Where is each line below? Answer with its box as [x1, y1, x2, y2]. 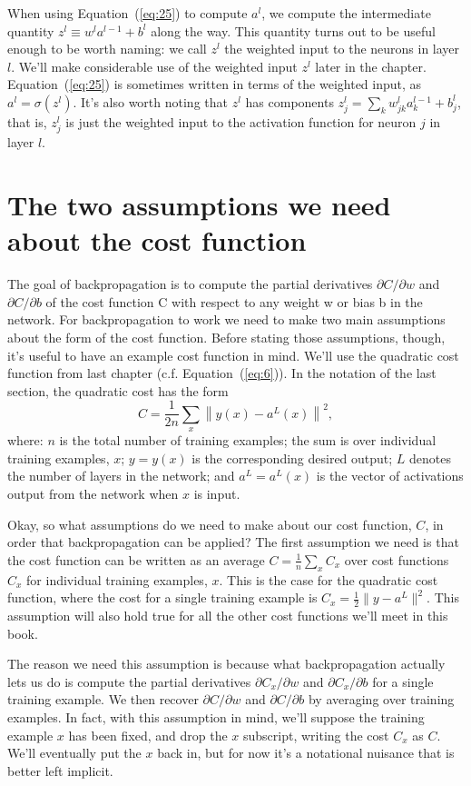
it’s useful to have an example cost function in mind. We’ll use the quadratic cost [7, 345, 459, 364]
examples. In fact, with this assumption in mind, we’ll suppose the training [7, 707, 425, 726]
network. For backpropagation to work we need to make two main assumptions [7, 310, 446, 329]
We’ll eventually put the [7, 743, 142, 762]
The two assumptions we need [7, 186, 391, 224]
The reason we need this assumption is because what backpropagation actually [7, 654, 446, 673]
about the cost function [7, 222, 307, 259]
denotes [409, 448, 452, 467]
